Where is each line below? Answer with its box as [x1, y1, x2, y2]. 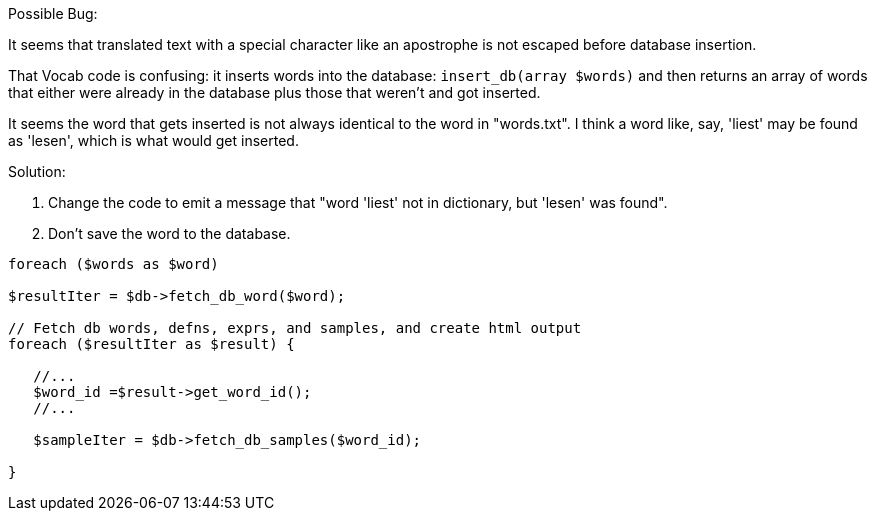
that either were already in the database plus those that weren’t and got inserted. [8, 84, 541, 101]
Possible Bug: [8, 5, 98, 22]
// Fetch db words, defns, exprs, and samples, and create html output [8, 320, 582, 336]
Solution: [8, 163, 66, 180]
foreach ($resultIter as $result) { [8, 336, 295, 352]
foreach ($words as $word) [8, 256, 219, 272]
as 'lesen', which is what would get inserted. [8, 132, 299, 149]
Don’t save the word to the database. [48, 225, 291, 242]
